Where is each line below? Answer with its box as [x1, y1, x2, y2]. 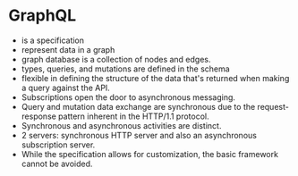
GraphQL [8, 5, 77, 26]
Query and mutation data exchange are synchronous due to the [21, 101, 256, 112]
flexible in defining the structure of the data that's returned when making [21, 72, 290, 83]
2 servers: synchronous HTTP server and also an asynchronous [21, 130, 257, 140]
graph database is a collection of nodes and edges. [21, 54, 211, 64]
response [21, 111, 57, 122]
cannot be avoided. [21, 158, 93, 169]
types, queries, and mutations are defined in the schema [21, 63, 230, 74]
